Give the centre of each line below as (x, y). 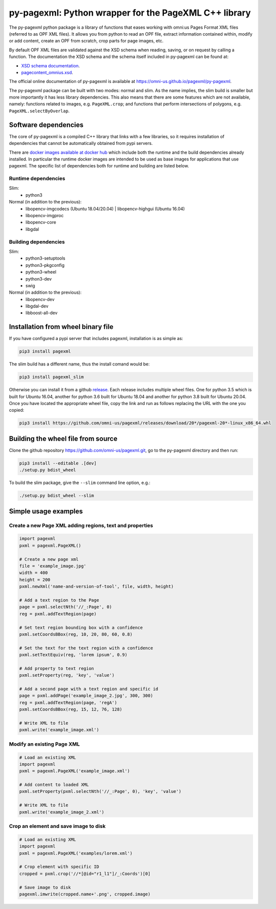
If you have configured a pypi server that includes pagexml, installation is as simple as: (96, 339)
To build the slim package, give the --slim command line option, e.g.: (80, 483)
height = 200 (35, 580)
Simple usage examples (46, 511)
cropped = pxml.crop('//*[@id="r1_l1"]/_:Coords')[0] (85, 874)
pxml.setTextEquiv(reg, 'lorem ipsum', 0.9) (73, 655)
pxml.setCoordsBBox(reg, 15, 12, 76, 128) (71, 709)
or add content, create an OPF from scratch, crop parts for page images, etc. (86, 41)
